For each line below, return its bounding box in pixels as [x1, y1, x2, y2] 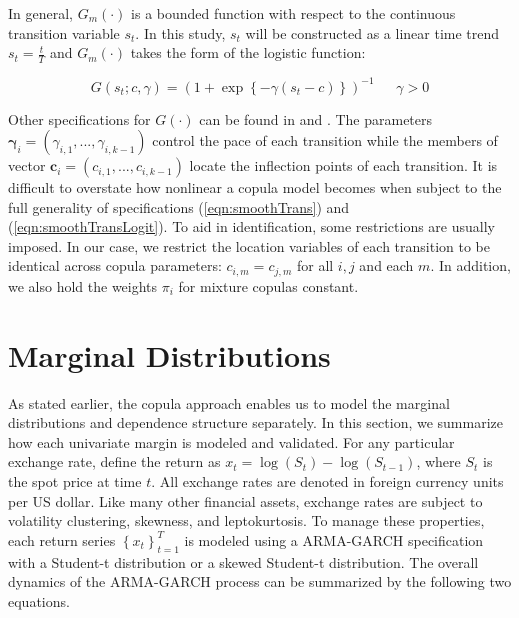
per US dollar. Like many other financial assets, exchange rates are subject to [8, 490, 483, 511]
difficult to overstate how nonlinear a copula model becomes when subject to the [8, 177, 502, 198]
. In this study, [135, 22, 226, 43]
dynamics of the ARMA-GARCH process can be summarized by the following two [8, 571, 512, 592]
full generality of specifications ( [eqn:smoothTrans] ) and [8, 196, 350, 217]
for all [296, 255, 334, 276]
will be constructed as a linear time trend [245, 22, 500, 43]
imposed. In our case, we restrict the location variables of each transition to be [8, 235, 490, 256]
